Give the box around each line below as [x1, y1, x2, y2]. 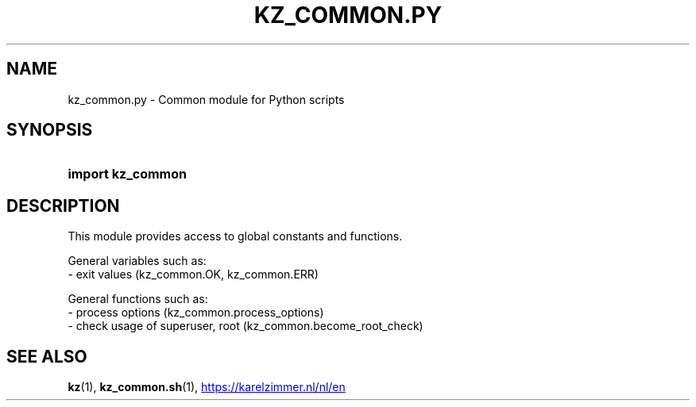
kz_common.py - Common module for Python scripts [68, 92, 345, 106]
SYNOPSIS [6, 120, 93, 140]
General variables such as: [68, 254, 207, 268]
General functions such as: [68, 292, 208, 306]
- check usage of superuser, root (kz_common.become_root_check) [68, 319, 423, 333]
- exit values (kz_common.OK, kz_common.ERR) [68, 267, 319, 282]
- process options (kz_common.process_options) [68, 305, 324, 320]
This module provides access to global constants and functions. [68, 229, 403, 244]
